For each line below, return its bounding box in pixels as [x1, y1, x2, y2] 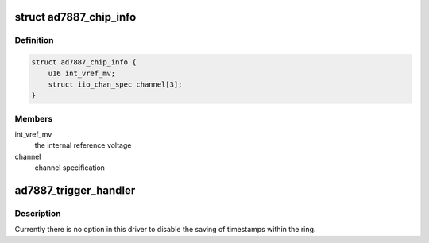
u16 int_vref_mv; [48, 68, 116, 78]
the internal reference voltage [34, 141, 132, 150]
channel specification [34, 163, 105, 172]
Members [14, 113, 53, 124]
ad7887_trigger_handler [14, 183, 136, 198]
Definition [14, 35, 54, 46]
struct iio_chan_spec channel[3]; [48, 79, 183, 89]
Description [14, 208, 61, 219]
